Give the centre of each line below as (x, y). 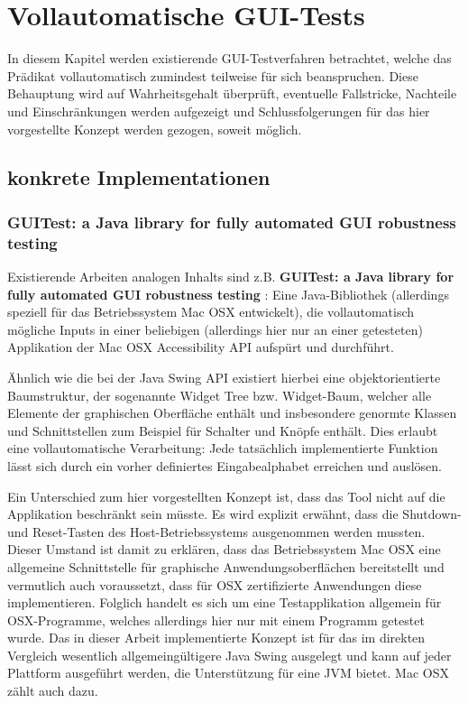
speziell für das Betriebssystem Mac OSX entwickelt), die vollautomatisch (211, 312)
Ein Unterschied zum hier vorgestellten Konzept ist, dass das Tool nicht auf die (226, 496)
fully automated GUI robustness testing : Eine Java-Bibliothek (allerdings (228, 294)
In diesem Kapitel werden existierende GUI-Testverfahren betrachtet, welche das (229, 58)
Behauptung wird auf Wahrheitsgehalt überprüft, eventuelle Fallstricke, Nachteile (232, 93)
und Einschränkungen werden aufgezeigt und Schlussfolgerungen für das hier (219, 111)
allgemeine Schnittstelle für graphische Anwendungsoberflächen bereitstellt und (226, 566)
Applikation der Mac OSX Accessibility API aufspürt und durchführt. (201, 347)
